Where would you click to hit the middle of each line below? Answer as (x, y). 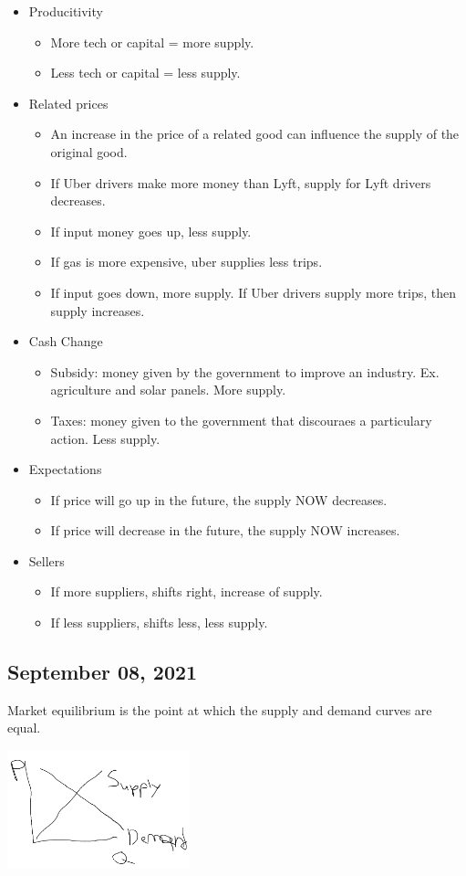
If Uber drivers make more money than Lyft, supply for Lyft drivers (241, 182)
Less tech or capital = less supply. (145, 73)
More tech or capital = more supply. (152, 42)
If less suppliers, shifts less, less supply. (159, 623)
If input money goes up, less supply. (151, 231)
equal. (24, 728)
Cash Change (66, 341)
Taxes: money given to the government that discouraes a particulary (241, 420)
